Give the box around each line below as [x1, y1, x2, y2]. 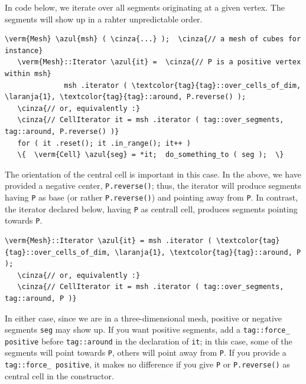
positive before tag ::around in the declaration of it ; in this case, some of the [5, 334, 292, 347]
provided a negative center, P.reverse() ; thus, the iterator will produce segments [5, 179, 301, 192]
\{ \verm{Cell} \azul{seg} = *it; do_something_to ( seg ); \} [17, 150, 284, 159]
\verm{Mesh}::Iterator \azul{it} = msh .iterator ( [5, 236, 212, 245]
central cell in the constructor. [5, 369, 114, 382]
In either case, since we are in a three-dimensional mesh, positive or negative [5, 311, 282, 324]
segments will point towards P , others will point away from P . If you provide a [5, 346, 287, 359]
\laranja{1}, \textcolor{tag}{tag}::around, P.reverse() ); [5, 93, 246, 101]
